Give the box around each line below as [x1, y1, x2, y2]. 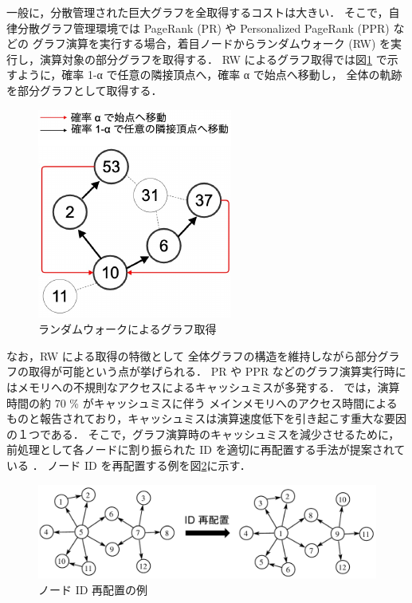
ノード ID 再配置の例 [38, 581, 148, 597]
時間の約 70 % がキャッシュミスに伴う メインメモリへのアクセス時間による [6, 394, 398, 411]
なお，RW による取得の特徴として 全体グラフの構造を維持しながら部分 [6, 347, 378, 364]
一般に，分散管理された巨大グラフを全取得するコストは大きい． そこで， [6, 4, 389, 20]
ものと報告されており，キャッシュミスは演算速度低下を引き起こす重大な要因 [6, 410, 406, 427]
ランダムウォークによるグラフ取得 [38, 321, 217, 337]
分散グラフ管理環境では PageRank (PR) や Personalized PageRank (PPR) [17, 19, 390, 36]
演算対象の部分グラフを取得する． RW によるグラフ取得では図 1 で [39, 50, 387, 67]
